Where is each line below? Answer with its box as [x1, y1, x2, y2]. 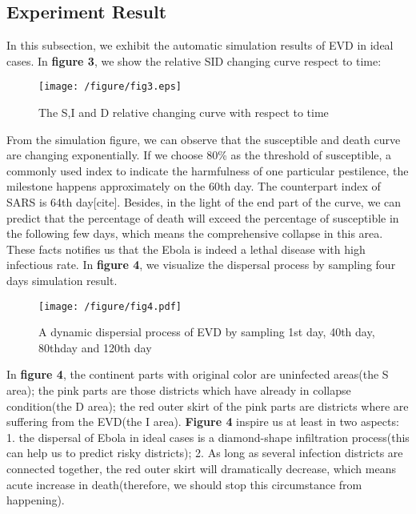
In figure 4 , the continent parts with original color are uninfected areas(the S [6, 366, 389, 383]
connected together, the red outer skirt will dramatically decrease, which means [6, 460, 396, 476]
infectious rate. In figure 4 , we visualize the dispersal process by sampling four [6, 256, 396, 273]
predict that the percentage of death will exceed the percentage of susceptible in [6, 209, 399, 226]
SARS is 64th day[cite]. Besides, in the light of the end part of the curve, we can [6, 194, 402, 211]
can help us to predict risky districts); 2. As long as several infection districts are [6, 444, 403, 461]
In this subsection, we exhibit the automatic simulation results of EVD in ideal [6, 37, 394, 54]
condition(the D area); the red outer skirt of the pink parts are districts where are [6, 397, 409, 414]
